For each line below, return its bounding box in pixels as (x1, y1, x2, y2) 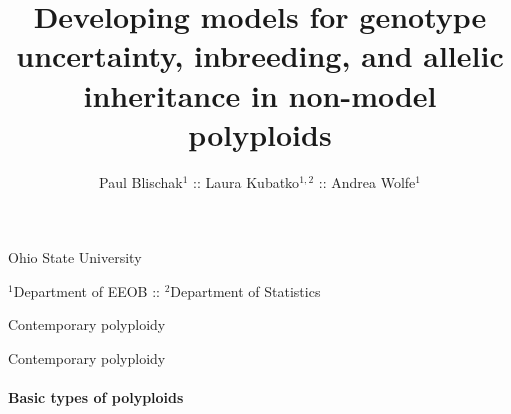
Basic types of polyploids (8, 387, 184, 408)
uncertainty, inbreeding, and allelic (16, 35, 504, 76)
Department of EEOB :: (13, 280, 160, 301)
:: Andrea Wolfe (318, 171, 416, 192)
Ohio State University (8, 247, 142, 268)
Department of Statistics (170, 280, 321, 301)
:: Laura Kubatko (193, 171, 300, 192)
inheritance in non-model (83, 74, 437, 115)
